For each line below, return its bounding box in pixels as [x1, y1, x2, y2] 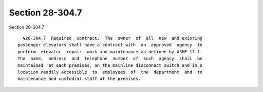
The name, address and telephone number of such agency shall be [18, 56, 203, 61]
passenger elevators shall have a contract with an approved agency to [18, 42, 203, 48]
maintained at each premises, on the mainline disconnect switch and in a [18, 62, 203, 68]
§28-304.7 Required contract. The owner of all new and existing [22, 35, 203, 41]
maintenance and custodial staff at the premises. [18, 76, 141, 82]
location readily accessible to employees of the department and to [18, 69, 203, 75]
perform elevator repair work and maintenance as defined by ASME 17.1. [18, 49, 203, 54]
